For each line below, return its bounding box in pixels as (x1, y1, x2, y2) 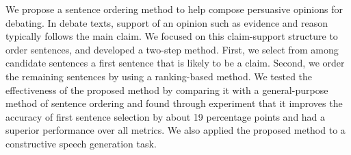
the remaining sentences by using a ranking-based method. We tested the (5, 69, 313, 83)
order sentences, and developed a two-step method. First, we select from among (5, 42, 339, 56)
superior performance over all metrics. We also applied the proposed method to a (5, 123, 346, 137)
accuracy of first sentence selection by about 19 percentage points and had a (5, 109, 326, 123)
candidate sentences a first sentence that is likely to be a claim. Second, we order (5, 56, 345, 70)
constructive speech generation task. (5, 136, 157, 150)
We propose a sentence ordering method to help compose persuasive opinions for (5, 2, 343, 16)
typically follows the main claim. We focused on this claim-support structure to (5, 29, 338, 43)
